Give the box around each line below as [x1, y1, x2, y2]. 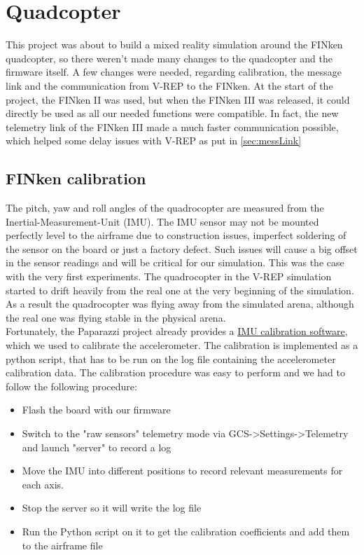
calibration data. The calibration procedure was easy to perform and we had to [6, 365, 345, 380]
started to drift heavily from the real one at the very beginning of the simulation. [6, 282, 354, 297]
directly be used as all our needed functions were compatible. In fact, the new [6, 106, 339, 121]
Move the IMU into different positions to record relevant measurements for [22, 463, 343, 478]
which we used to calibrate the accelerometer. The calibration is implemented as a [6, 338, 358, 352]
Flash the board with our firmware [22, 402, 171, 417]
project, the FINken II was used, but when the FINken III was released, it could [6, 92, 350, 107]
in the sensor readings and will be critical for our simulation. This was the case [6, 255, 344, 270]
